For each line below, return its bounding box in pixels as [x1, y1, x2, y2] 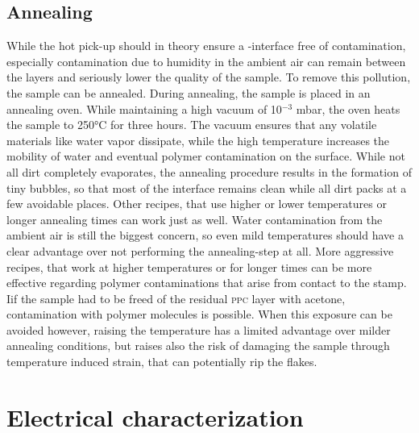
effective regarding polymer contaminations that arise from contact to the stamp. [6, 274, 407, 291]
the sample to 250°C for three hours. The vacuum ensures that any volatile [6, 116, 377, 133]
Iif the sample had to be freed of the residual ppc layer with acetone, [6, 289, 346, 306]
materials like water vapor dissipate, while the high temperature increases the [6, 131, 390, 148]
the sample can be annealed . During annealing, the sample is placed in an [6, 84, 371, 101]
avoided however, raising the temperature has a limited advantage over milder [6, 321, 391, 338]
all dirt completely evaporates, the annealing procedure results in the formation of [6, 163, 412, 180]
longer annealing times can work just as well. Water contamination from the [6, 210, 383, 227]
